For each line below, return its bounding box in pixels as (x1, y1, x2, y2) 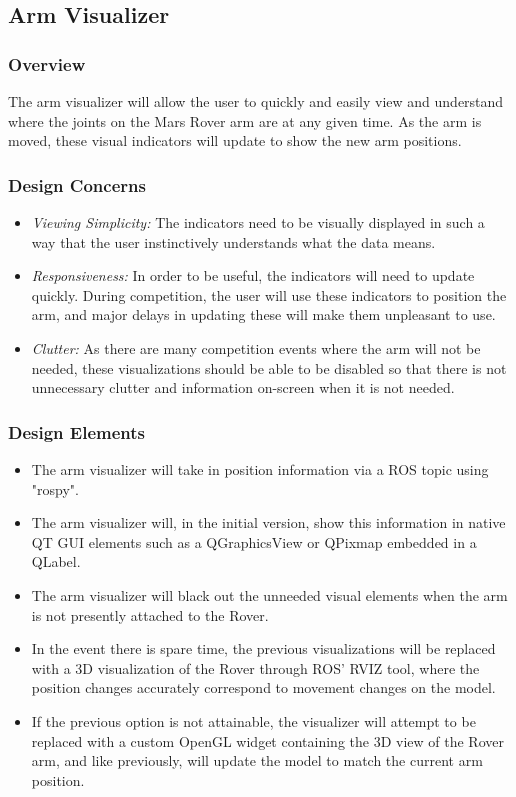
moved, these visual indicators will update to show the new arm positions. (8, 130, 462, 151)
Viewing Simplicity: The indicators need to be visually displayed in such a (31, 212, 485, 232)
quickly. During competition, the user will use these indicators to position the (31, 284, 507, 305)
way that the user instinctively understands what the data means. (31, 231, 436, 252)
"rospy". (31, 478, 79, 499)
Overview (8, 51, 86, 76)
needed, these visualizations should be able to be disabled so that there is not (31, 357, 507, 378)
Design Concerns (8, 172, 146, 197)
